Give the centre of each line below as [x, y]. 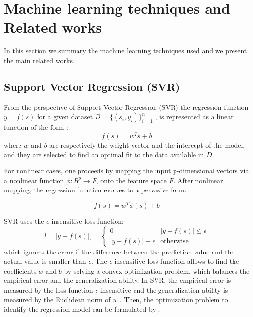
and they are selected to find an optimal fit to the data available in [104, 154]
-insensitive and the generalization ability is [163, 289]
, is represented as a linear [194, 116]
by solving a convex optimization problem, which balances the [157, 270]
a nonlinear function [34, 180]
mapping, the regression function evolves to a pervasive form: [95, 190]
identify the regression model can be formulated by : [82, 309]
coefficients [20, 270]
